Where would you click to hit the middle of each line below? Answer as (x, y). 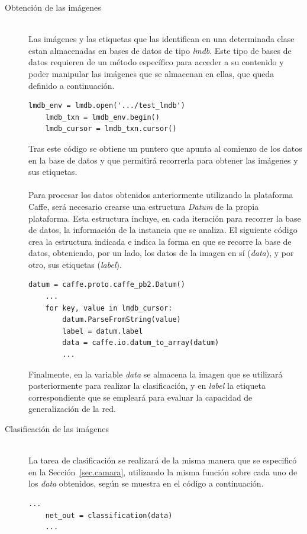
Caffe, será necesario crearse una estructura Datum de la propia (144, 206)
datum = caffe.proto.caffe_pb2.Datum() (107, 285)
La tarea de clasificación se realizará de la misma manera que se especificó (163, 460)
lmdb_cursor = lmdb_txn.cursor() (111, 129)
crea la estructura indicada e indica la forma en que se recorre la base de (160, 241)
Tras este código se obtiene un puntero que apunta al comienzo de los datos (165, 148)
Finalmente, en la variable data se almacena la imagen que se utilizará (156, 374)
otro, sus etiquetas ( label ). (75, 264)
